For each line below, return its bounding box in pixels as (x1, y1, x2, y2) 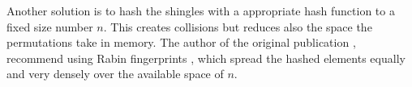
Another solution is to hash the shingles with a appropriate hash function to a (6, 2, 395, 19)
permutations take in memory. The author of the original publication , (6, 34, 356, 51)
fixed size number (6, 18, 93, 35)
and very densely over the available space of (6, 65, 224, 82)
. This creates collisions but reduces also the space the (103, 18, 372, 35)
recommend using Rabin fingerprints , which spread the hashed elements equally (6, 49, 406, 66)
